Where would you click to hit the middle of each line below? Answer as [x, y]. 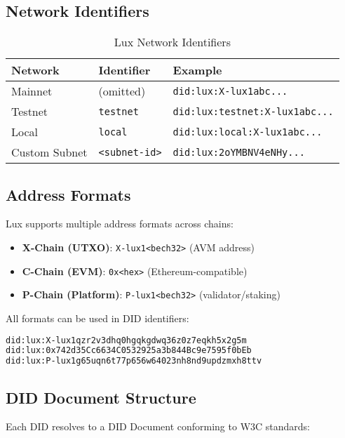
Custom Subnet [49, 152]
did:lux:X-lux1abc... [230, 91]
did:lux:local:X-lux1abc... [248, 132]
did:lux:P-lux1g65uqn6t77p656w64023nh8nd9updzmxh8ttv [134, 361]
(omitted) [122, 91]
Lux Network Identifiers [172, 42]
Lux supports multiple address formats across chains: [120, 224]
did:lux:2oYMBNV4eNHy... [239, 152]
